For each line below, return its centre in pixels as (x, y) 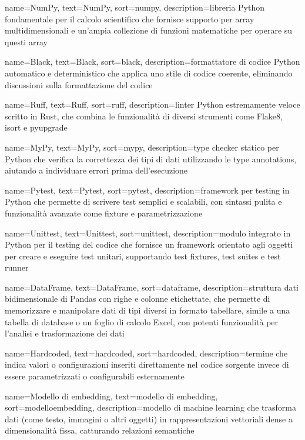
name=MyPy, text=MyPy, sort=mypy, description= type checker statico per (142, 147)
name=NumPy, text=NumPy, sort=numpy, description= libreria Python (135, 7)
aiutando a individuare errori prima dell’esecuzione (96, 170)
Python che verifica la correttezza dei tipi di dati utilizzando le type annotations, (151, 159)
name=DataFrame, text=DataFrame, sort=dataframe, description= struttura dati (152, 287)
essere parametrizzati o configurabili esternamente (95, 376)
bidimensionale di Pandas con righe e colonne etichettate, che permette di (138, 299)
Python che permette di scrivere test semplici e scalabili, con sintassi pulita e (143, 201)
